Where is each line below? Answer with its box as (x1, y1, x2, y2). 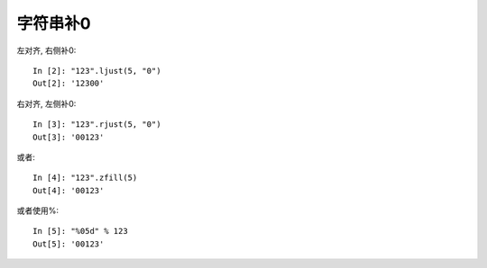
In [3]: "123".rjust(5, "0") (32, 120, 161, 130)
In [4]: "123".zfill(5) (32, 173, 138, 183)
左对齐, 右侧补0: (16, 45, 77, 56)
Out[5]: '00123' (32, 238, 105, 249)
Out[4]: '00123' (32, 185, 105, 195)
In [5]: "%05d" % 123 (32, 226, 128, 237)
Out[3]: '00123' (32, 131, 105, 142)
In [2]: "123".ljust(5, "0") (32, 66, 161, 76)
